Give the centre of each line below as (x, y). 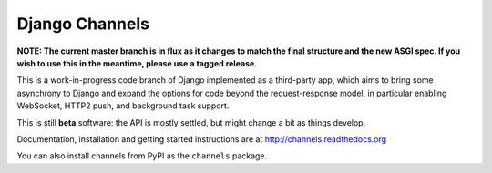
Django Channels (83, 24)
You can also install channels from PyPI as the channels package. (142, 156)
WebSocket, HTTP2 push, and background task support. (123, 106)
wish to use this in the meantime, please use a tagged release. (137, 63)
